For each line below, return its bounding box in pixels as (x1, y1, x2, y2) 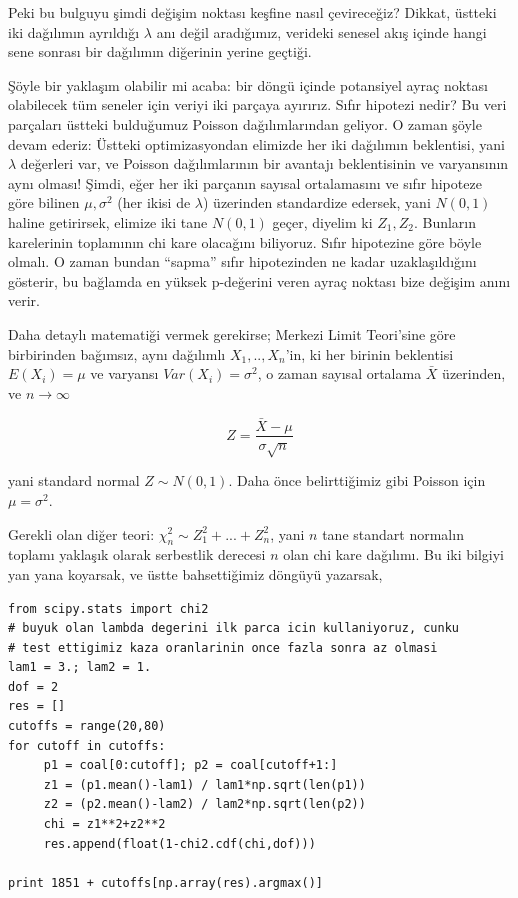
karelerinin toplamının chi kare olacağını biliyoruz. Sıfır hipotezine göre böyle (8, 231, 482, 252)
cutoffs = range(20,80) (8, 719, 166, 734)
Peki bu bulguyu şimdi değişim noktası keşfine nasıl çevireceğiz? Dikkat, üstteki (8, 2, 497, 22)
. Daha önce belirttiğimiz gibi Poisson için (228, 470, 486, 491)
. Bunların (413, 211, 477, 232)
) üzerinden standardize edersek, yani (203, 192, 431, 213)
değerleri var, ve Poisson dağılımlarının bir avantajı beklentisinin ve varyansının (20, 153, 509, 174)
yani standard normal (8, 470, 140, 491)
